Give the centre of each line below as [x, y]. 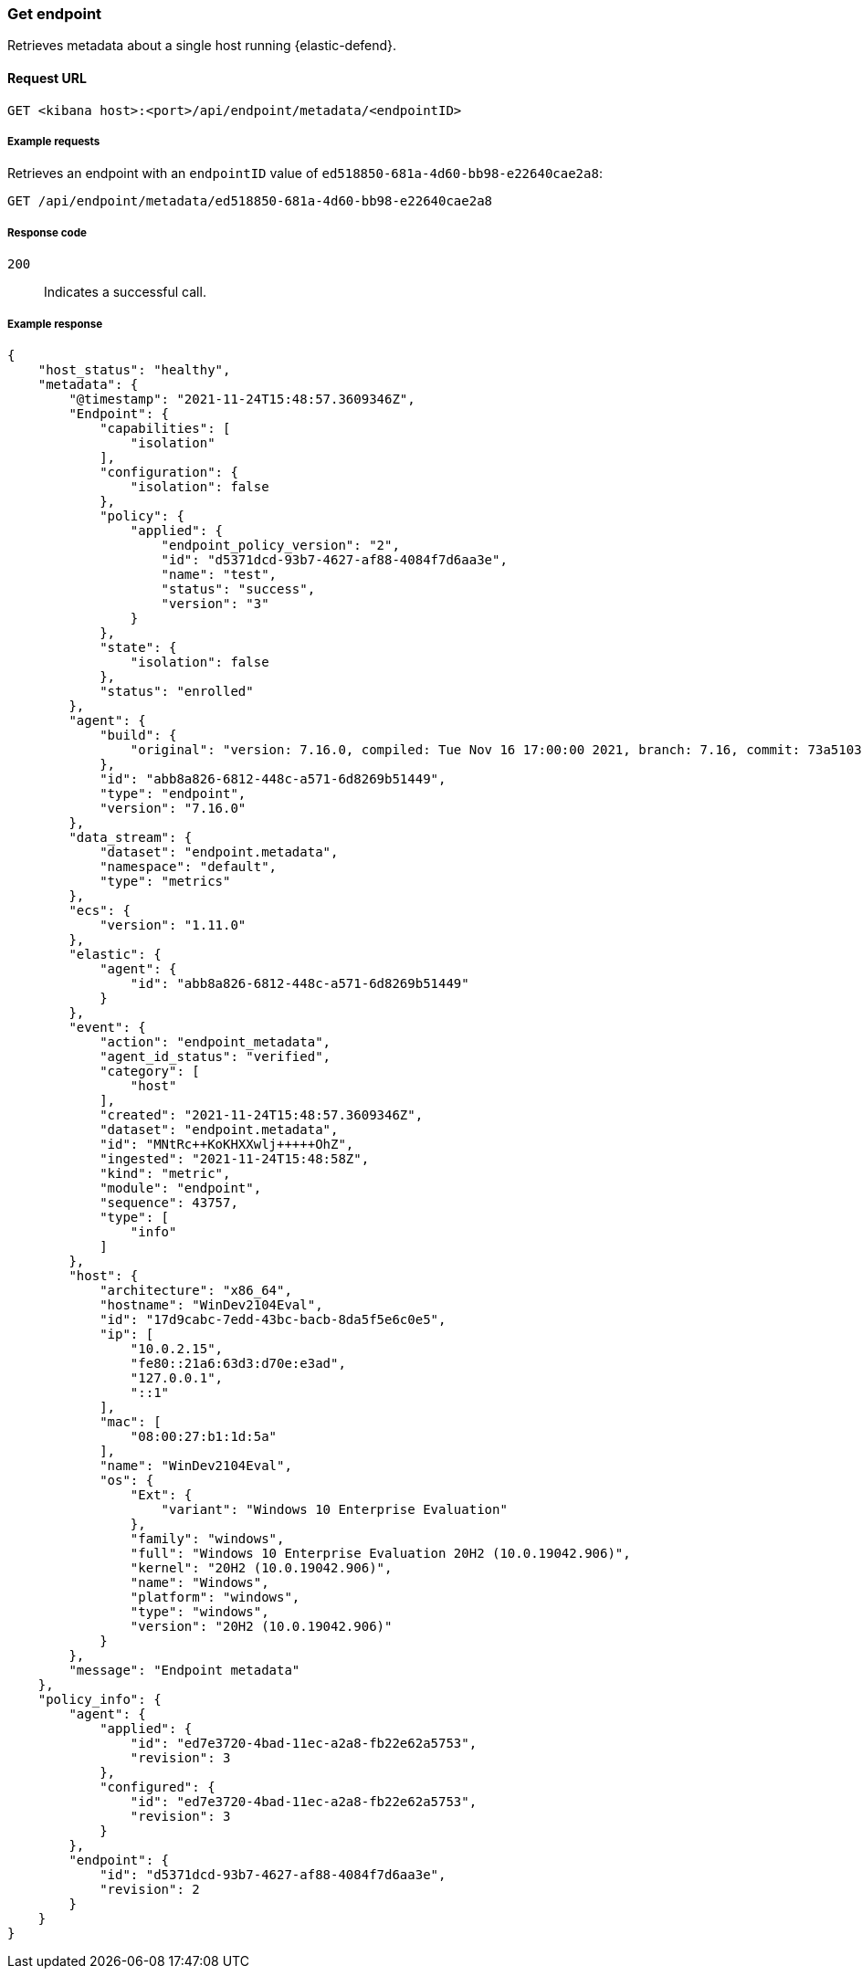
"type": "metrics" [165, 881]
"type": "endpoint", [173, 793]
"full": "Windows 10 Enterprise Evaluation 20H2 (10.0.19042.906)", [380, 1553]
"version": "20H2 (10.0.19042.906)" [261, 1626]
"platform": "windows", [215, 1597]
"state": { [138, 647]
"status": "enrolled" [177, 691]
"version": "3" [215, 603]
